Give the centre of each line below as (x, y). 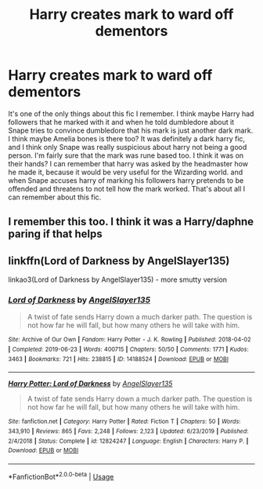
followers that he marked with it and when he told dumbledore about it (121, 122)
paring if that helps (56, 234)
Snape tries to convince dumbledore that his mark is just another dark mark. (131, 130)
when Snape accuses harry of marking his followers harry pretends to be (126, 180)
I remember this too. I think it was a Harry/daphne (131, 222)
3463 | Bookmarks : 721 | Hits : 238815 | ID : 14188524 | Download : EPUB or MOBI (119, 359)
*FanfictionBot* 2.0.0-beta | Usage (61, 476)
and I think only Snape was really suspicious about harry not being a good (128, 147)
